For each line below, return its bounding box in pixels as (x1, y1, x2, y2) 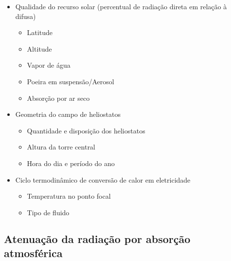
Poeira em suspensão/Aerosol (27, 76, 114, 86)
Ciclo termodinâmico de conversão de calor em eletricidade (15, 174, 191, 185)
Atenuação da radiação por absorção (4, 231, 191, 246)
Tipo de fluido (27, 207, 70, 217)
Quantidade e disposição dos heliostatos (27, 125, 145, 135)
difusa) (15, 11, 36, 21)
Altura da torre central (27, 142, 95, 152)
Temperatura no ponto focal (27, 191, 111, 201)
